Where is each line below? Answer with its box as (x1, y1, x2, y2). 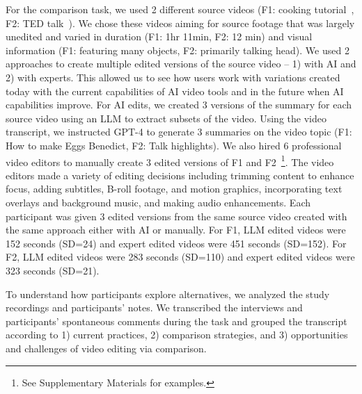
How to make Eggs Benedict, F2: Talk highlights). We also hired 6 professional (6, 138, 342, 152)
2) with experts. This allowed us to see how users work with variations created (6, 69, 340, 84)
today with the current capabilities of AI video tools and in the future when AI (6, 83, 344, 98)
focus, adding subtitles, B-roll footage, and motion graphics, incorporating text (6, 181, 343, 196)
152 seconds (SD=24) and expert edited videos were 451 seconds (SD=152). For (6, 236, 347, 250)
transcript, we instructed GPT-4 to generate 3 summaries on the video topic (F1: (6, 124, 352, 139)
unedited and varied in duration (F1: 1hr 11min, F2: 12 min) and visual (6, 29, 313, 44)
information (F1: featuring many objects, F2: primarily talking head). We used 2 (6, 42, 349, 57)
